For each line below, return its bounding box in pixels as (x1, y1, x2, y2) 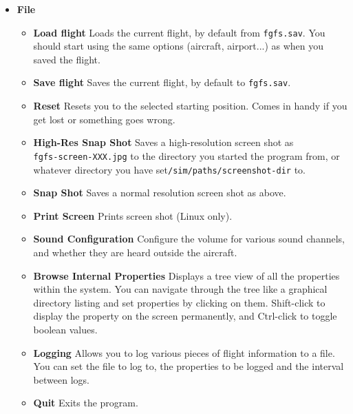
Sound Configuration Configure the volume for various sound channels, (33, 231, 345, 246)
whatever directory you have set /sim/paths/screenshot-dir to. (33, 162, 306, 176)
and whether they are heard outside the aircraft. (33, 245, 237, 259)
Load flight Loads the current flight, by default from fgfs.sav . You (33, 25, 325, 39)
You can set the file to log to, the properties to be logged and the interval (33, 359, 344, 373)
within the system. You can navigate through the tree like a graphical (33, 282, 328, 296)
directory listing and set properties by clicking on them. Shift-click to (33, 295, 325, 309)
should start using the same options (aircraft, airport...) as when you (33, 39, 324, 53)
